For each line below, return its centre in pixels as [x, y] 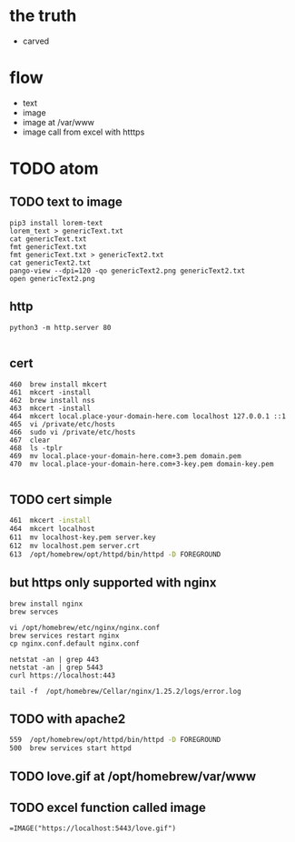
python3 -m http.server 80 [60, 327]
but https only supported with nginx [113, 583]
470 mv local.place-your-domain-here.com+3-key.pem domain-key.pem [142, 464]
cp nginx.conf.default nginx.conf [75, 643]
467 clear [30, 440]
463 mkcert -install [50, 408]
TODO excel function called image [108, 807]
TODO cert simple [61, 500]
